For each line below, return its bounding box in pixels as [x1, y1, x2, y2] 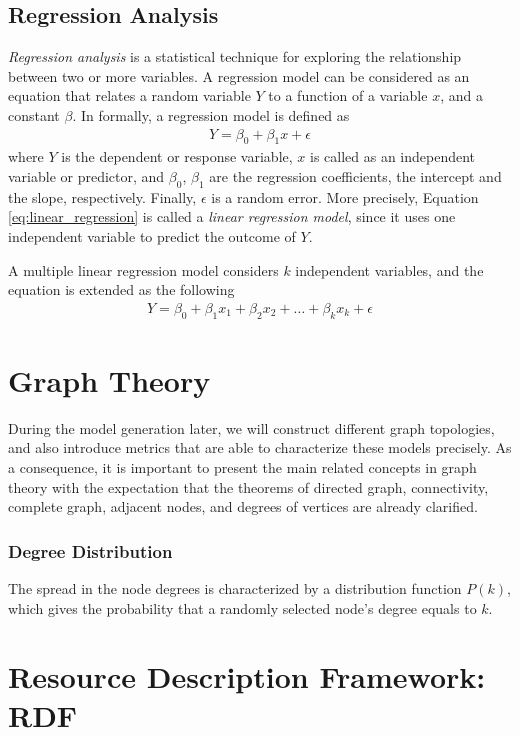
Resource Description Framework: [8, 656, 486, 697]
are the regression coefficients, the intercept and [209, 166, 502, 186]
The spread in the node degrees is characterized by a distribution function [8, 577, 462, 598]
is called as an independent [309, 146, 476, 167]
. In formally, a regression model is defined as [72, 104, 350, 125]
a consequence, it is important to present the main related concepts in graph [8, 456, 477, 477]
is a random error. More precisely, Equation [211, 186, 479, 207]
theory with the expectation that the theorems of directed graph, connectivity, [8, 476, 489, 497]
